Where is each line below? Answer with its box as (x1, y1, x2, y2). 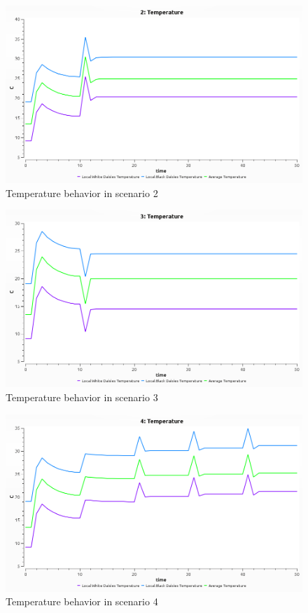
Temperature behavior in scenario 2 (6, 185, 158, 200)
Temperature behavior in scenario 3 (6, 389, 158, 404)
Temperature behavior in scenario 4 (6, 594, 158, 609)
